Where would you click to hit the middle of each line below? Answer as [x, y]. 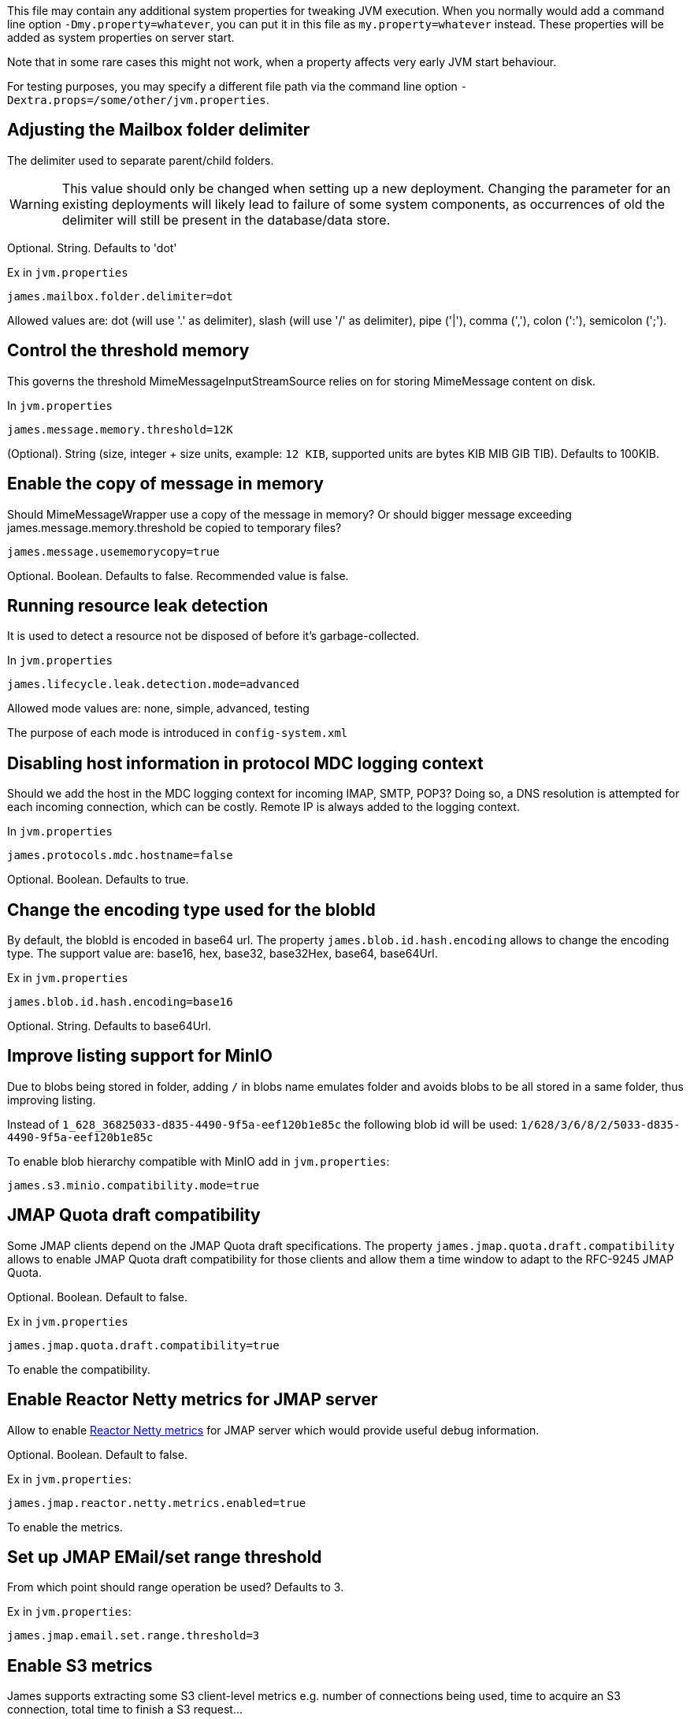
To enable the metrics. [65, 1527]
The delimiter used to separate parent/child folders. [141, 160]
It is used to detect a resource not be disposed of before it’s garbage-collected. [213, 636]
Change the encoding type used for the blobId [191, 910]
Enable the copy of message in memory [165, 484]
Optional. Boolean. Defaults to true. [98, 880]
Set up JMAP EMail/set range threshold [165, 1557]
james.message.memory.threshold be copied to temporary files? [174, 527]
